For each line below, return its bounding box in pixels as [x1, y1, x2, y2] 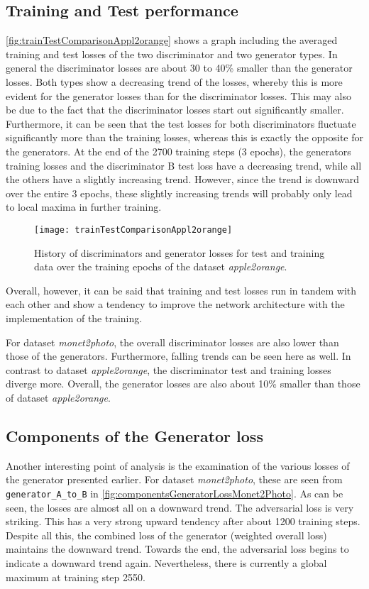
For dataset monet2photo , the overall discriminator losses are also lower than [6, 334, 339, 349]
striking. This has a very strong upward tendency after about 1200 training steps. [6, 514, 360, 529]
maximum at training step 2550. [6, 569, 145, 584]
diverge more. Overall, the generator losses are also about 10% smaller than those [6, 376, 360, 391]
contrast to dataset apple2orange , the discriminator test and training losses [6, 362, 331, 377]
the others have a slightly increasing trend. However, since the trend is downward [6, 172, 359, 187]
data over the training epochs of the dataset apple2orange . [34, 259, 287, 274]
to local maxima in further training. [6, 199, 162, 214]
